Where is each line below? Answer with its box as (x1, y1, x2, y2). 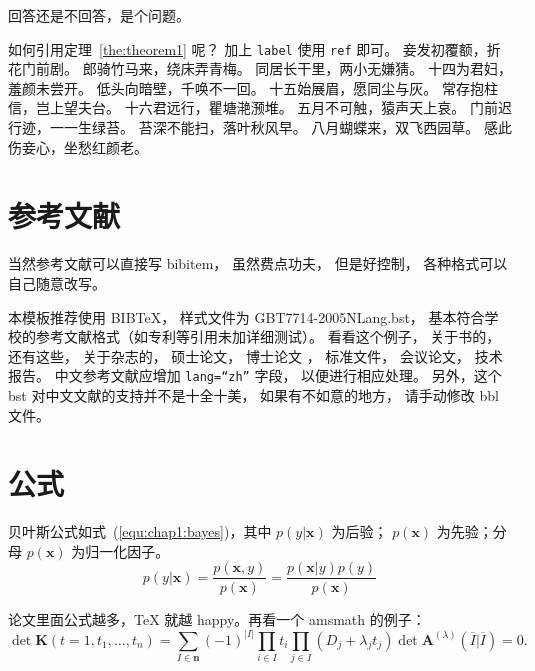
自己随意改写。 (8, 272, 106, 293)
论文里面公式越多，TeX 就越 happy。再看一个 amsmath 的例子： (8, 608, 426, 629)
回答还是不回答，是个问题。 (8, 5, 190, 25)
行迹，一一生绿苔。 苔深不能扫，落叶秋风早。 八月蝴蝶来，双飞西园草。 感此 (8, 117, 512, 138)
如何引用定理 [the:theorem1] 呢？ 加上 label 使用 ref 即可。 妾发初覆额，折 (8, 38, 501, 59)
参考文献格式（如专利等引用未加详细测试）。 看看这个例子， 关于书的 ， (35, 326, 501, 347)
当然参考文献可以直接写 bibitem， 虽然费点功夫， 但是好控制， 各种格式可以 (8, 253, 508, 274)
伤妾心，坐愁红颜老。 (8, 136, 148, 157)
